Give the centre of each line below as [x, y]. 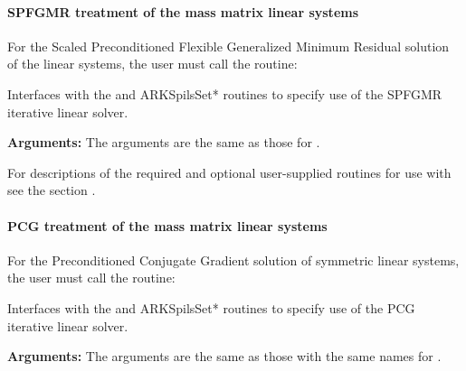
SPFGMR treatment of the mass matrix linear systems [183, 11]
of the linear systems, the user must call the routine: [152, 64]
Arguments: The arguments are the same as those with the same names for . [224, 356]
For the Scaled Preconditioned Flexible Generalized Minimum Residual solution [228, 46]
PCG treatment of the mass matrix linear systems [167, 225]
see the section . [52, 190]
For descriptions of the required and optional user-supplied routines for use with [229, 172]
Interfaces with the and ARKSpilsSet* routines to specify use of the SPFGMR [225, 93]
